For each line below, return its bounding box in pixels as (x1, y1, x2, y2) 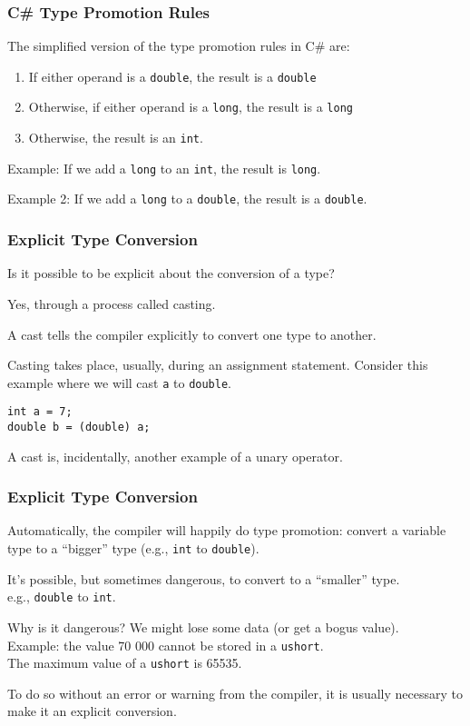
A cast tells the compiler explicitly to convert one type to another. (7, 324, 377, 343)
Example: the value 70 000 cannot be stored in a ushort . (7, 635, 324, 654)
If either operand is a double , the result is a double (28, 66, 317, 85)
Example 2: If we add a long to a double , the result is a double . (7, 189, 367, 208)
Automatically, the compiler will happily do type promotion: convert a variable (7, 521, 446, 540)
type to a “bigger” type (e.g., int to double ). (7, 539, 259, 558)
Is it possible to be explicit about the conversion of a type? (7, 264, 335, 283)
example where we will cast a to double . (7, 373, 231, 392)
